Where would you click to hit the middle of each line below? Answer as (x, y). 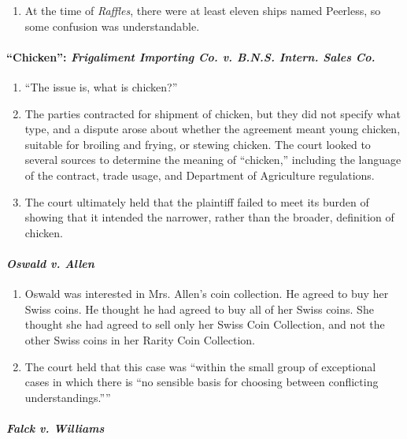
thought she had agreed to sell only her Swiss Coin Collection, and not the (205, 324)
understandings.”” (68, 397)
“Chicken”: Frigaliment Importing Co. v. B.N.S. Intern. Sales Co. (191, 56)
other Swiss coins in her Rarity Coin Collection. (140, 339)
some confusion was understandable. (112, 26)
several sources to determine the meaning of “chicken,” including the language (213, 160)
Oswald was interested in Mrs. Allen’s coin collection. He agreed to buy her (207, 294)
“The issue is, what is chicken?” (101, 86)
